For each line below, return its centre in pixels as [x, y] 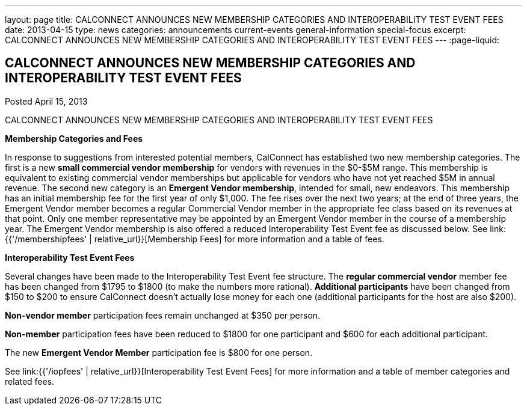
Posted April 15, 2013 [46, 101]
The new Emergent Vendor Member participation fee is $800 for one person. [159, 352]
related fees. [30, 381]
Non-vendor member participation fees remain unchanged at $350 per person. [163, 315]
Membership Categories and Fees [74, 138]
